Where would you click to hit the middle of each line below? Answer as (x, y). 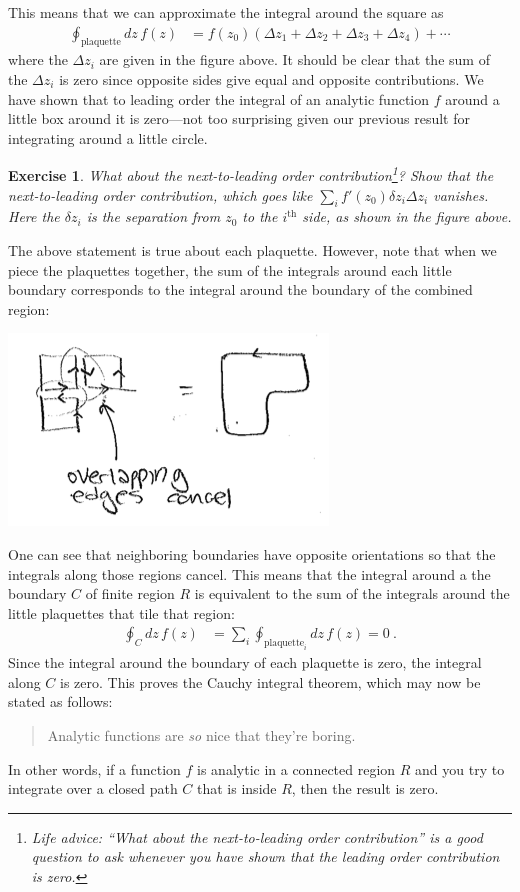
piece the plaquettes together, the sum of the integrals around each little (230, 269)
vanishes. (461, 194)
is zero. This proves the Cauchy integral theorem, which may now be (270, 681)
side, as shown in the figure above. (407, 216)
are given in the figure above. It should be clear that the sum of (294, 59)
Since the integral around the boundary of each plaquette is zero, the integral (245, 662)
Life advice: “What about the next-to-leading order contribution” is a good (257, 836)
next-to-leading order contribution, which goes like (160, 194)
